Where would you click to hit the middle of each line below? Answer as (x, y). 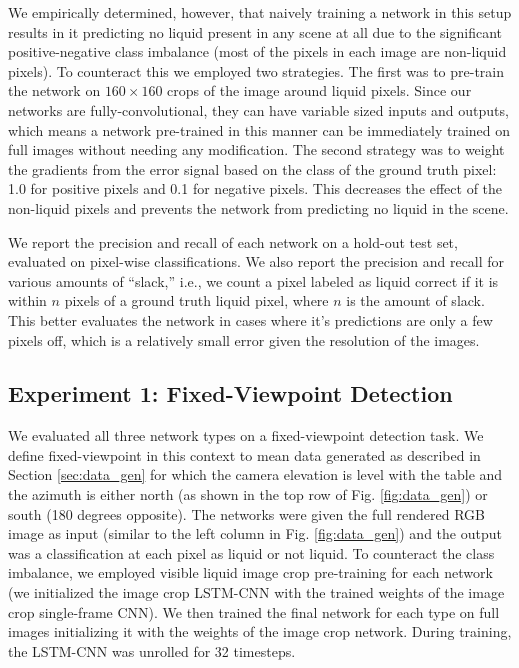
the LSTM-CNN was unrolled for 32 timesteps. (152, 650)
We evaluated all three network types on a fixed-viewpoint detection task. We (246, 435)
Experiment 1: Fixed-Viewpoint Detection (230, 393)
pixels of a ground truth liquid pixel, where (196, 300)
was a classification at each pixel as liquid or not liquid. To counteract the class (251, 552)
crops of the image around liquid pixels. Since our (319, 90)
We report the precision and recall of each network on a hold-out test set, (233, 241)
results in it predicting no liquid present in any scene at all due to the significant (255, 31)
